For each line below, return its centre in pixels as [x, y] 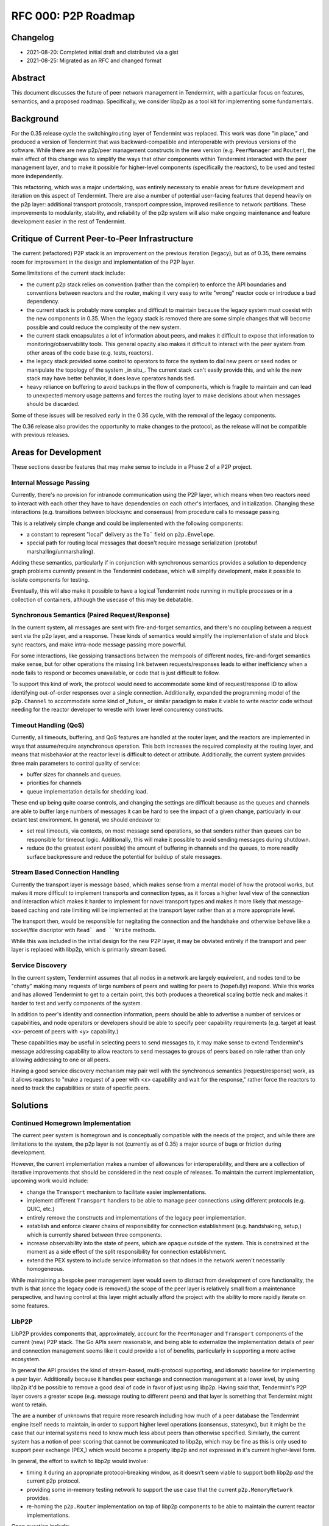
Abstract [28, 78]
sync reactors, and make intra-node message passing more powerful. [99, 645]
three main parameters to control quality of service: [76, 763]
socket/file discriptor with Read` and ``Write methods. [84, 930]
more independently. [37, 176]
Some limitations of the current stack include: [68, 273]
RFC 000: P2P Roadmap [73, 16]
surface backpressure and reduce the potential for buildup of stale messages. [124, 856]
